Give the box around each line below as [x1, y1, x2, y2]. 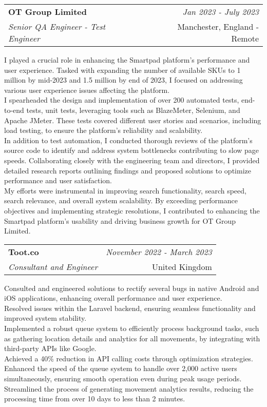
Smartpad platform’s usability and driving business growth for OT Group [4, 215, 236, 226]
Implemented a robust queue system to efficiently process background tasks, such [4, 323, 259, 334]
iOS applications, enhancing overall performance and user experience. [4, 293, 222, 303]
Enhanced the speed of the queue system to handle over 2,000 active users [4, 363, 237, 374]
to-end [4, 104, 24, 115]
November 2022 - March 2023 [106, 245, 212, 258]
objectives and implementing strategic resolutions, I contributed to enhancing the [4, 205, 260, 216]
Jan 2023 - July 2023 [182, 6, 259, 17]
